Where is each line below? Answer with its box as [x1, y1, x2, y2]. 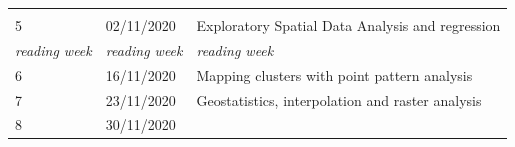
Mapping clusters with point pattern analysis [196, 64, 473, 85]
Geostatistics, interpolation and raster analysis [196, 89, 482, 110]
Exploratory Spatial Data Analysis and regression [196, 15, 501, 35]
